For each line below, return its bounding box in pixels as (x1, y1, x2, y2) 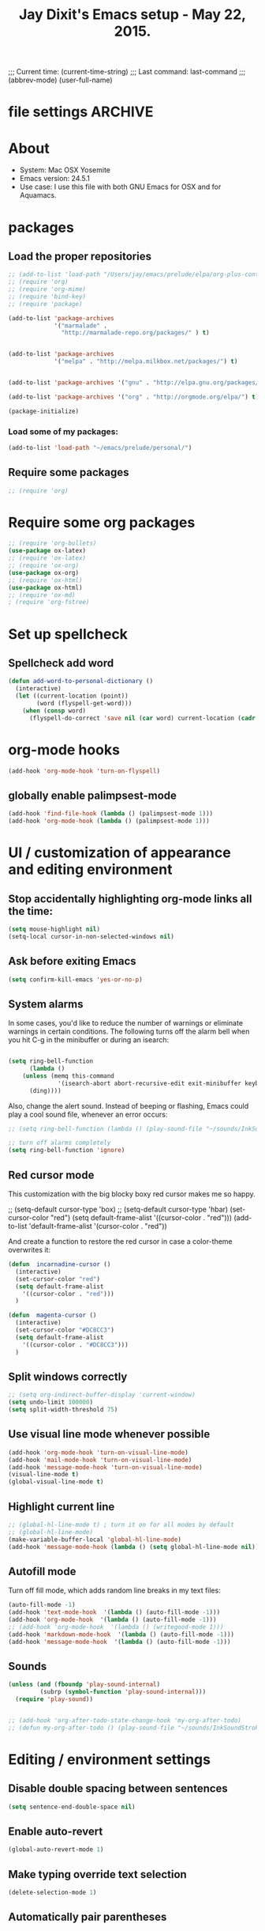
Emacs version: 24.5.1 (19, 174, 91, 183)
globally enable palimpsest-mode (8, 788, 177, 802)
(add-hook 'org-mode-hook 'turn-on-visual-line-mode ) (8, 1449, 189, 1457)
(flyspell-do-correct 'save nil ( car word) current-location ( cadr (28, 714, 256, 722)
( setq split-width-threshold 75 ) (8, 1406, 118, 1414)
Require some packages (8, 466, 129, 479)
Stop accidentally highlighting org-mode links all (8, 892, 252, 905)
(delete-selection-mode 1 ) (8, 1888, 97, 1897)
